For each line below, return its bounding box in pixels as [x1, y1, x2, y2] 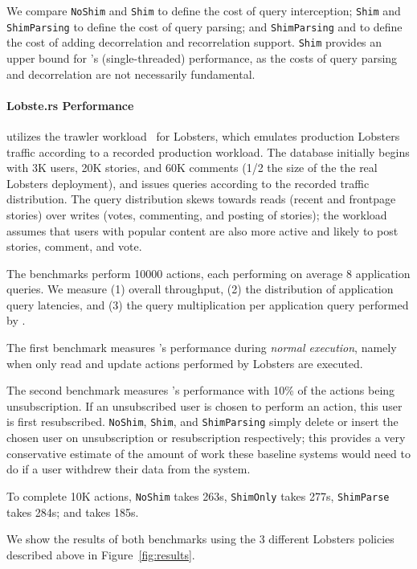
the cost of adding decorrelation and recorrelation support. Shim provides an [6, 34, 382, 51]
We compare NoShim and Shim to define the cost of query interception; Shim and [6, 2, 401, 18]
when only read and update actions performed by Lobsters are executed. [6, 354, 363, 371]
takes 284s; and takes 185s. [6, 503, 139, 520]
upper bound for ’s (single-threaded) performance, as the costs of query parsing [6, 49, 398, 66]
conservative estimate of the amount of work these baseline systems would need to [6, 444, 411, 461]
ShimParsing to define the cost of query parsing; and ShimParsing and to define [6, 18, 403, 35]
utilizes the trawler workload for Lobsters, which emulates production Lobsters [6, 127, 400, 144]
